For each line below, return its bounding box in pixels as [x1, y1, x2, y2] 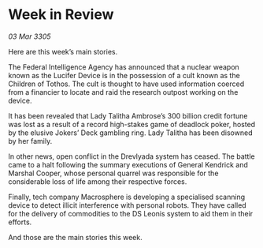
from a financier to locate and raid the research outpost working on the [8, 87, 239, 96]
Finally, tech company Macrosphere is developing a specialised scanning [8, 192, 246, 201]
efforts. [8, 217, 32, 227]
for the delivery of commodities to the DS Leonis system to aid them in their [8, 209, 254, 218]
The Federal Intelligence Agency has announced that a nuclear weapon [8, 62, 240, 72]
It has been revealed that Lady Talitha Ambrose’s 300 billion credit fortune [8, 111, 248, 120]
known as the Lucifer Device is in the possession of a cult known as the [8, 70, 240, 80]
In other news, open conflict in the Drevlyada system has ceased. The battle [8, 152, 255, 161]
